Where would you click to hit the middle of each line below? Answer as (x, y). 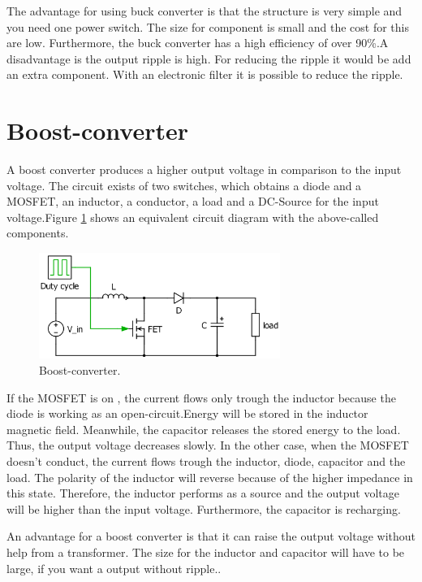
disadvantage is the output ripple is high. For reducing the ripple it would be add (209, 58)
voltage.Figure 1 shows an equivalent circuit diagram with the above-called (193, 217)
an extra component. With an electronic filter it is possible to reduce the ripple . (205, 74)
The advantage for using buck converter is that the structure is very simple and (205, 11)
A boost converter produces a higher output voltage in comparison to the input (204, 169)
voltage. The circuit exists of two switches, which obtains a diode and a (184, 185)
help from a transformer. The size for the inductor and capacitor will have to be (206, 552)
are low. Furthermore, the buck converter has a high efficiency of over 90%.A (198, 43)
